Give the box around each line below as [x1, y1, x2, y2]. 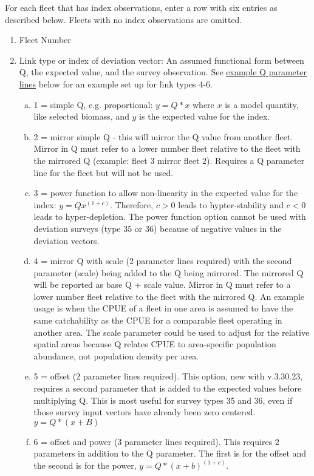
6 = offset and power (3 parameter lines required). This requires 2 [33, 435, 279, 447]
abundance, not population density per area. [33, 349, 199, 362]
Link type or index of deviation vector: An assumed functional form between [19, 53, 304, 66]
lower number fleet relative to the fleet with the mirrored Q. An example [33, 290, 305, 302]
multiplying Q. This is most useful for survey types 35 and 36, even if [33, 393, 293, 406]
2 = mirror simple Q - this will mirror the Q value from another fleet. [33, 130, 293, 143]
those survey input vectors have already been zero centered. [33, 406, 256, 418]
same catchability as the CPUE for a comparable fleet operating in [33, 314, 282, 327]
